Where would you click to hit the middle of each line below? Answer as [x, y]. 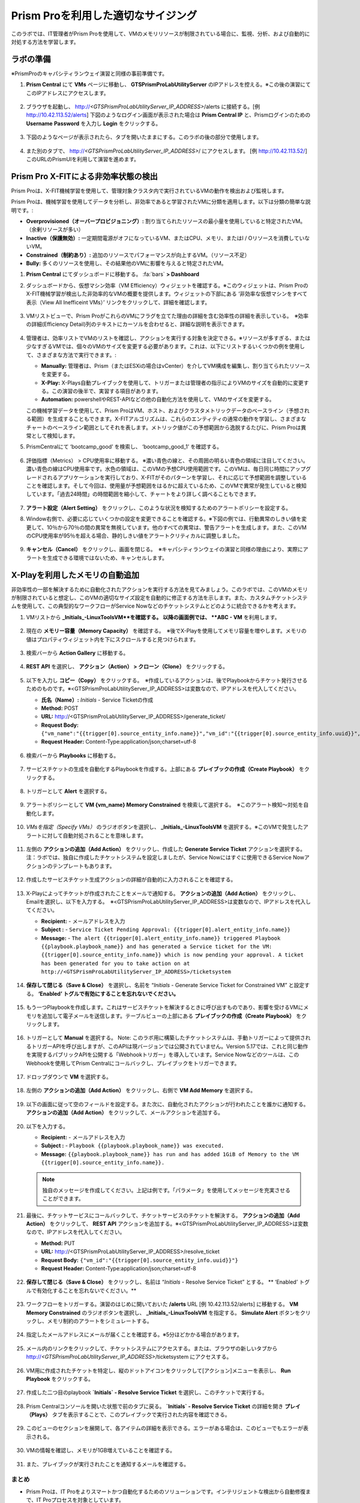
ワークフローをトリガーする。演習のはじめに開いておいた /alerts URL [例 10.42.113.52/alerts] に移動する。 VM [162, 1304]
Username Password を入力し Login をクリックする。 [94, 123]
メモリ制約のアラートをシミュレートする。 [100, 1321]
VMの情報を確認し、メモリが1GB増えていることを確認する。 [100, 1450]
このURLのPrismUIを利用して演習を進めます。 [83, 159]
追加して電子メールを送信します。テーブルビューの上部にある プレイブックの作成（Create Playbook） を [172, 1015]
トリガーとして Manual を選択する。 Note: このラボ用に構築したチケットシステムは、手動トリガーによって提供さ [166, 1038]
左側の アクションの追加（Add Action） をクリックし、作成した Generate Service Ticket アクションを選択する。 [166, 849]
